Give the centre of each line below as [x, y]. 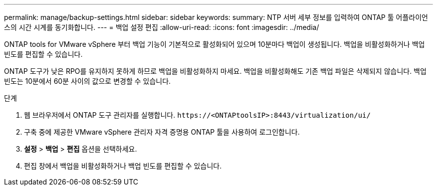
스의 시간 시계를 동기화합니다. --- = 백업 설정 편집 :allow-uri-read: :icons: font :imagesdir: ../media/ [162, 27]
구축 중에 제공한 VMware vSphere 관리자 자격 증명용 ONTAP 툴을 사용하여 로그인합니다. [162, 132]
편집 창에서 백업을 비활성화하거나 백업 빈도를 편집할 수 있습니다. [123, 166]
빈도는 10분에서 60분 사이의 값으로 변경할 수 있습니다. [88, 81]
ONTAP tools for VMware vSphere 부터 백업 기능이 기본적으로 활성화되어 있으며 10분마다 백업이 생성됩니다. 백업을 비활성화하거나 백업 [215, 44]
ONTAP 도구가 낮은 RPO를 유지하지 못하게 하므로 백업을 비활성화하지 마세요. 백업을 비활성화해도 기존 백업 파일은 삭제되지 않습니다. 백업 [215, 71]
